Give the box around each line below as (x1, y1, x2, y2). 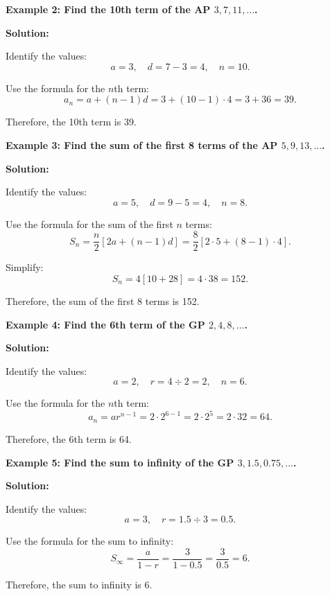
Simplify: (6, 260, 44, 274)
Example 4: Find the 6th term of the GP (6, 317, 205, 331)
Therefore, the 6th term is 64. (6, 431, 132, 446)
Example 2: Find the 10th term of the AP (6, 2, 211, 16)
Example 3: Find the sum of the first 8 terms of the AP (6, 137, 278, 152)
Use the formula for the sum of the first (6, 216, 173, 231)
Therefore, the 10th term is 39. (6, 114, 137, 129)
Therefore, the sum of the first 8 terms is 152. (6, 294, 200, 308)
